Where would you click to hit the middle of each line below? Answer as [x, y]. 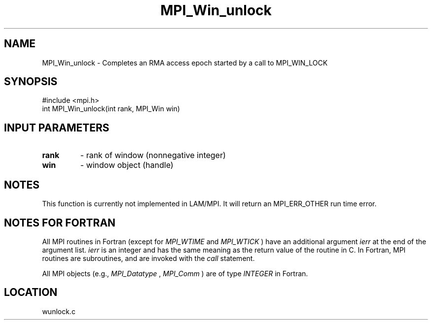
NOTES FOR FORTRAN [60, 223]
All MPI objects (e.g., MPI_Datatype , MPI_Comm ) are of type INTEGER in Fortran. [175, 273]
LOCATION [31, 292]
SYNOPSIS [31, 82]
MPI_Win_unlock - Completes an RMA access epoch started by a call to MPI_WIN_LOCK [185, 63]
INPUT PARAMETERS [57, 128]
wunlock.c [59, 311]
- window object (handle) [127, 165]
